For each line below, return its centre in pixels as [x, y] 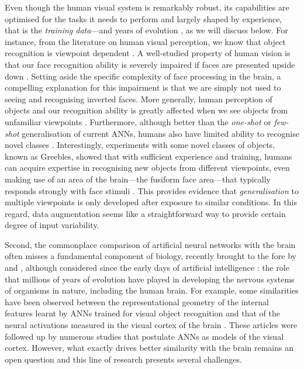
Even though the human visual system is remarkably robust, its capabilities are [147, 7]
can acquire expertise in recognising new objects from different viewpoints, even [147, 168]
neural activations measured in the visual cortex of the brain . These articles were [151, 325]
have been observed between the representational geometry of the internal [137, 301]
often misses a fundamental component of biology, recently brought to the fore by [151, 256]
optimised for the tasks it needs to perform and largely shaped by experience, [144, 18]
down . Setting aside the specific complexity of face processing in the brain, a [143, 76]
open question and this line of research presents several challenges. [123, 359]
